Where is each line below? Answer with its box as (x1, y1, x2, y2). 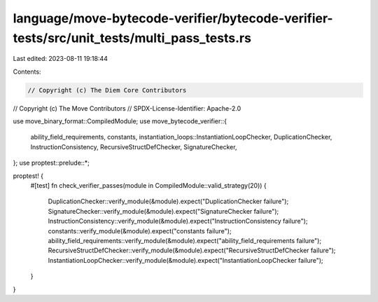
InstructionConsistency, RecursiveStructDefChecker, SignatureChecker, (30, 142, 237, 151)
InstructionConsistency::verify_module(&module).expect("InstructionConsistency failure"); (48, 217, 308, 226)
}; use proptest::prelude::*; (13, 158, 90, 167)
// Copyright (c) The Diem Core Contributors (27, 86, 187, 94)
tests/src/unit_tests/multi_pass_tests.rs (13, 30, 252, 46)
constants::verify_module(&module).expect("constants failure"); (48, 226, 232, 235)
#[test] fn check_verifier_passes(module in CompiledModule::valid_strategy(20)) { (30, 181, 267, 190)
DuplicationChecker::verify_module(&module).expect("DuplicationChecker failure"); (48, 197, 289, 206)
